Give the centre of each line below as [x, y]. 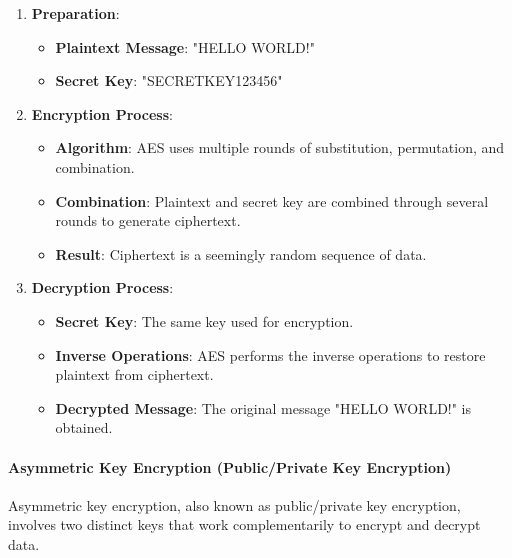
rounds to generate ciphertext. [148, 220]
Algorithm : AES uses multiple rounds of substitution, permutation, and [280, 147]
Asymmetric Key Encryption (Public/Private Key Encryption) [230, 466]
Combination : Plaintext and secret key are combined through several [272, 200]
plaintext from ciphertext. [134, 374]
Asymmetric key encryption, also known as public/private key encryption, [234, 504]
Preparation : [75, 13]
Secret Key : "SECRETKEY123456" [169, 80]
